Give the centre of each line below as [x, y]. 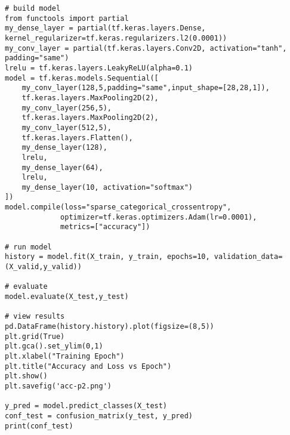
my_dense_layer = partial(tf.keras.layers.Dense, [105, 28]
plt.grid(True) [35, 336]
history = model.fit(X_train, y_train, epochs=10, [107, 257]
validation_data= [248, 257]
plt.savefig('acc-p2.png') [58, 386]
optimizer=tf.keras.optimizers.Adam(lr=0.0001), [159, 217]
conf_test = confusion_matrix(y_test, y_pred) [99, 416]
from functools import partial [67, 18]
